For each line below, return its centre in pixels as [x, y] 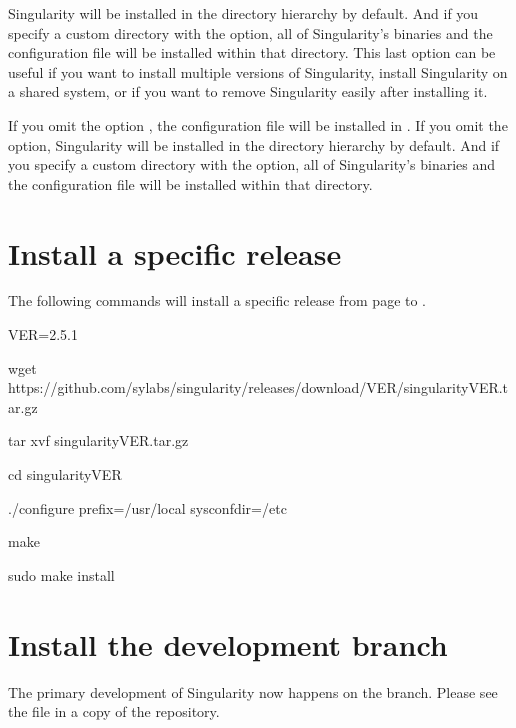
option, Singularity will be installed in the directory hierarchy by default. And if [254, 144]
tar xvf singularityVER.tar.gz [98, 440]
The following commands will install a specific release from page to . [217, 300]
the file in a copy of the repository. [114, 711]
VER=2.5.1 [43, 334]
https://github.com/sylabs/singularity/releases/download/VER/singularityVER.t [258, 387]
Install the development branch [228, 643]
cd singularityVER [65, 474]
